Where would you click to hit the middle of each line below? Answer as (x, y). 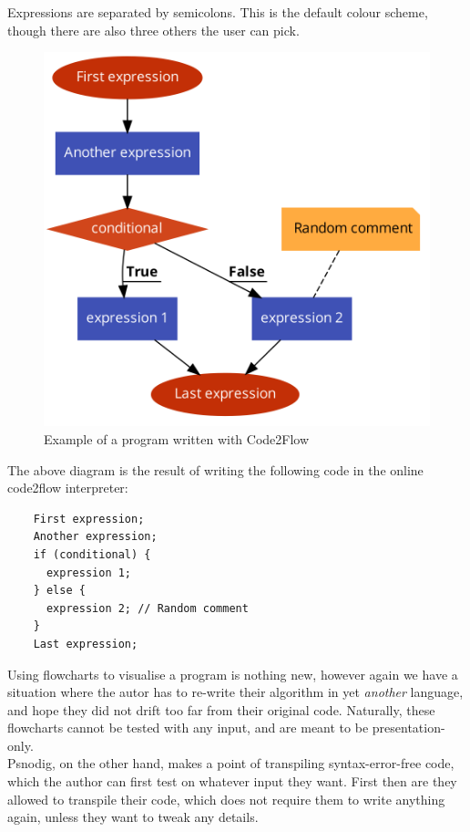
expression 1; (89, 572)
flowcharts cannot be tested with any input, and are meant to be (188, 728)
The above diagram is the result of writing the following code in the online (215, 469)
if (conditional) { (92, 554)
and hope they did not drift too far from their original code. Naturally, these (221, 709)
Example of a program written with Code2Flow (177, 438)
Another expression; (95, 537)
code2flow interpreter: (68, 488)
